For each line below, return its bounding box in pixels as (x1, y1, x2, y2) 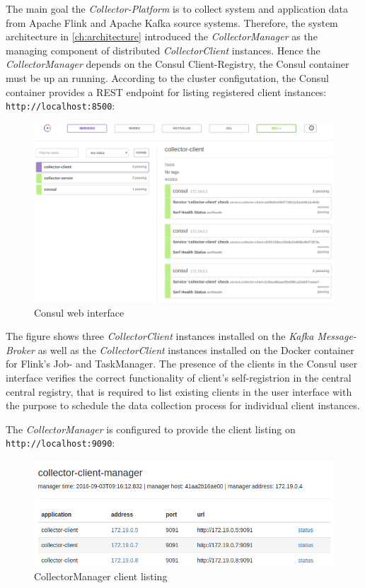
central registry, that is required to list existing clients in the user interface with (6, 384, 352, 399)
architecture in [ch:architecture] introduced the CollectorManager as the (6, 29, 318, 44)
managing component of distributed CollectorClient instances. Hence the (6, 42, 320, 57)
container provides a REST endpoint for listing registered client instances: (6, 84, 327, 99)
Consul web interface (34, 305, 124, 319)
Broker (6, 342, 35, 357)
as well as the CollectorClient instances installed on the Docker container (37, 342, 354, 357)
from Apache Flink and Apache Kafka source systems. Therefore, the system (6, 15, 338, 30)
